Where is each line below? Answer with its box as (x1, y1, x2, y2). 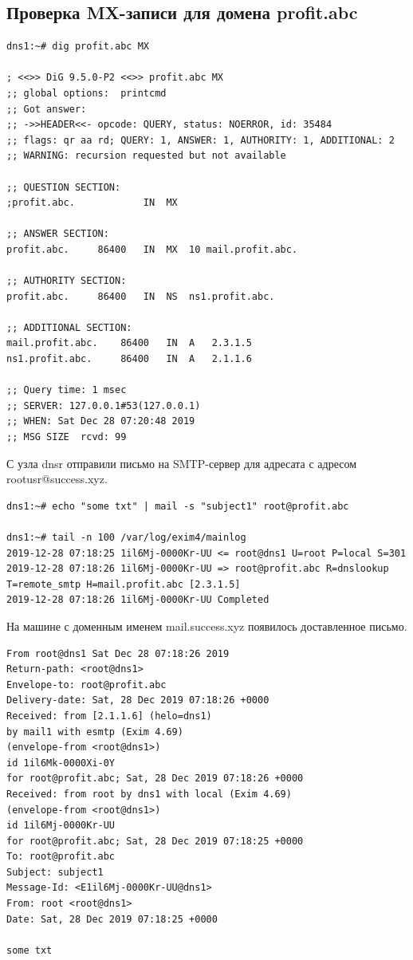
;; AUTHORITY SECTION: (6, 275, 127, 287)
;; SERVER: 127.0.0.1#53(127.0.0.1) (6, 399, 201, 411)
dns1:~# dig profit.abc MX (6, 41, 149, 53)
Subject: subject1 (6, 866, 104, 878)
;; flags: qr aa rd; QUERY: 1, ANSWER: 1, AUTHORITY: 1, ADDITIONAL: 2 (6, 134, 395, 146)
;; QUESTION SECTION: (6, 181, 121, 193)
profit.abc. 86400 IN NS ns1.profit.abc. (6, 290, 275, 302)
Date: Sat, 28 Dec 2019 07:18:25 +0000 (6, 913, 218, 925)
